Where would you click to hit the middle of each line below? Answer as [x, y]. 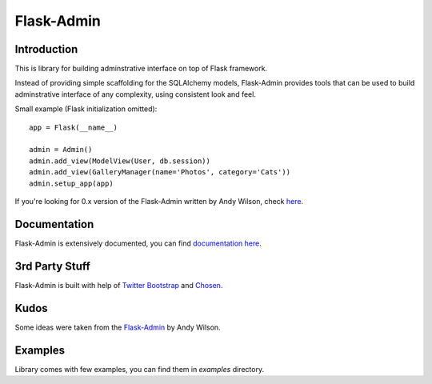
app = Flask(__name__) [74, 127]
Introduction [46, 49]
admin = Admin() [61, 150]
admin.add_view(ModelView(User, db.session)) [120, 161]
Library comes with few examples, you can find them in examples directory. [139, 369]
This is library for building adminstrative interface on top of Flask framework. [141, 69]
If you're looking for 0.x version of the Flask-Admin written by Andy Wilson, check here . [159, 201]
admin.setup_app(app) [71, 183]
